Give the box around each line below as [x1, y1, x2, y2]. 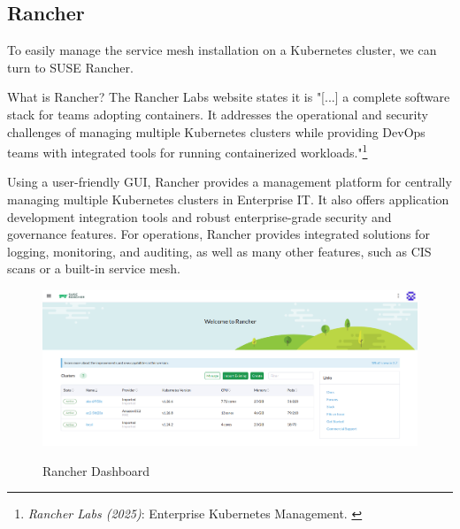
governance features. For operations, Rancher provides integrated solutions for [7, 225, 430, 243]
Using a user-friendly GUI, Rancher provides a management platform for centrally [7, 172, 452, 191]
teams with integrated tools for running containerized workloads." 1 [7, 141, 368, 161]
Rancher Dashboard [42, 461, 150, 479]
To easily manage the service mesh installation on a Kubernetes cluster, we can [7, 41, 437, 59]
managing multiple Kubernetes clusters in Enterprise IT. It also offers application [7, 190, 449, 209]
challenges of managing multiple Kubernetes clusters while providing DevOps [7, 122, 425, 141]
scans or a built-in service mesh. [7, 259, 180, 278]
